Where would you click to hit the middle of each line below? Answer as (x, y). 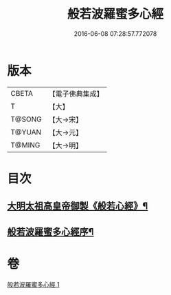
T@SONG (26, 119)
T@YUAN (26, 132)
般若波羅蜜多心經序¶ (50, 232)
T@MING (25, 145)
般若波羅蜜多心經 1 (33, 284)
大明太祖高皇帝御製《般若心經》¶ (78, 206)
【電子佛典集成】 (76, 94)
